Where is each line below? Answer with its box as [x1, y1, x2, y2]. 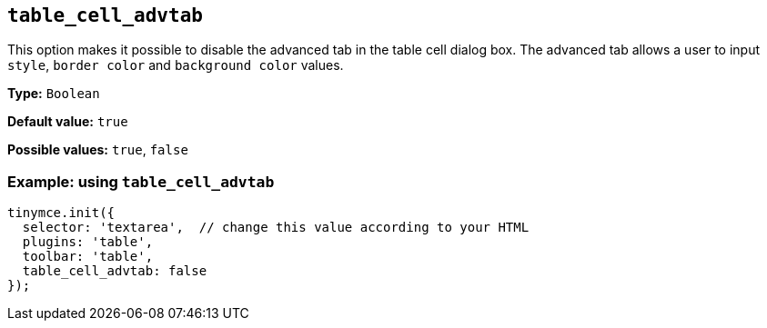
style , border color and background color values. [7, 57, 344, 74]
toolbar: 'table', [22, 249, 154, 264]
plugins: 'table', [22, 234, 154, 250]
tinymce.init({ [7, 205, 116, 221]
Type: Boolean [7, 85, 100, 102]
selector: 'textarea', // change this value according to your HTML [22, 220, 530, 235]
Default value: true [7, 114, 128, 130]
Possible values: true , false [7, 142, 188, 158]
